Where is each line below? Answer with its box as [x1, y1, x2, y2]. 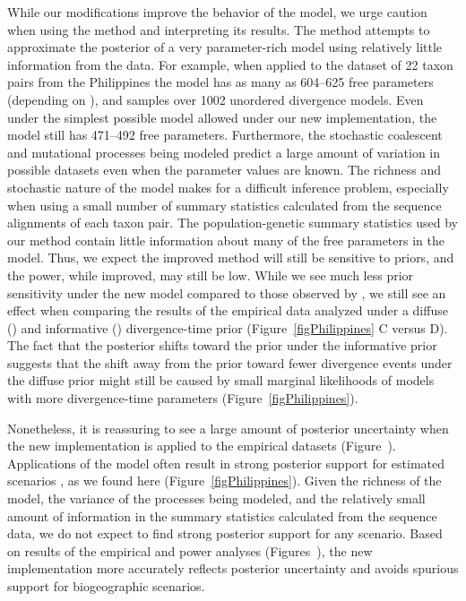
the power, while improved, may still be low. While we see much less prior [7, 265, 414, 284]
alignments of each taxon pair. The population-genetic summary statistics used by [7, 213, 458, 232]
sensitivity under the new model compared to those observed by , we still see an [7, 283, 446, 302]
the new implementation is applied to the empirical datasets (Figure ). [7, 436, 396, 455]
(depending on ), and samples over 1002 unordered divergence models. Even [7, 90, 424, 108]
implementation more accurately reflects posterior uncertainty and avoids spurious [7, 559, 459, 578]
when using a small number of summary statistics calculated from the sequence [7, 195, 442, 214]
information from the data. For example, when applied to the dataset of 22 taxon [7, 55, 453, 73]
